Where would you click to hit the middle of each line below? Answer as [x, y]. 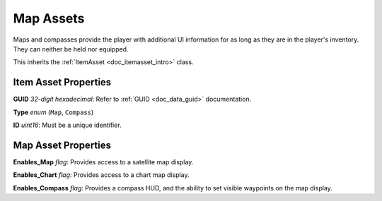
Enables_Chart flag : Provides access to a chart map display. [102, 175]
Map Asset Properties [62, 145]
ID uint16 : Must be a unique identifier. [67, 125]
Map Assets [49, 18]
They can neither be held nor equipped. [71, 49]
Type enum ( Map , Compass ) [53, 112]
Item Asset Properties [62, 82]
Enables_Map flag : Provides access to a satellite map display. [103, 162]
